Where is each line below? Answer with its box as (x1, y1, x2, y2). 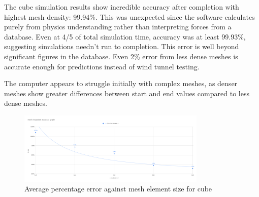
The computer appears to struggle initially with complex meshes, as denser (4, 78, 238, 89)
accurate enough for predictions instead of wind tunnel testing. (4, 61, 200, 71)
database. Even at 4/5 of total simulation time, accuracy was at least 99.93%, (4, 31, 246, 42)
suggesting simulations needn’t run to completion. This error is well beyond (4, 41, 239, 52)
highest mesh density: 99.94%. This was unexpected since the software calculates (4, 11, 255, 22)
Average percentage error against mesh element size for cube (24, 183, 212, 194)
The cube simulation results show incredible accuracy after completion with (4, 2, 239, 12)
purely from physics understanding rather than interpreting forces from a (4, 21, 232, 32)
